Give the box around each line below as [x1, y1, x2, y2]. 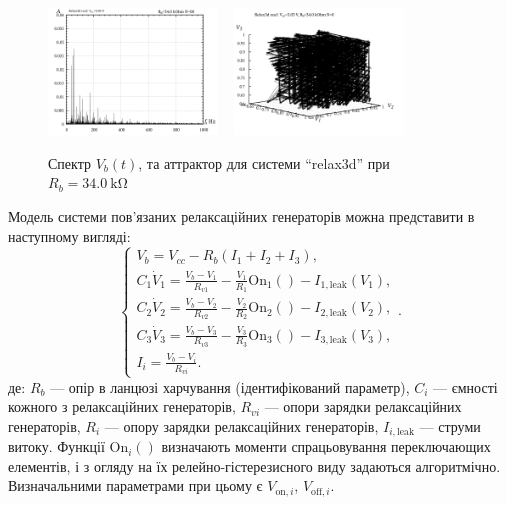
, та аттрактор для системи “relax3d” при [138, 152, 390, 173]
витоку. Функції [8, 436, 105, 457]
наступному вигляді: [8, 225, 131, 246]
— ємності [433, 376, 498, 397]
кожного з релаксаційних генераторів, [8, 396, 236, 417]
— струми [419, 415, 481, 436]
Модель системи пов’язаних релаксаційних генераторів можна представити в [8, 205, 475, 226]
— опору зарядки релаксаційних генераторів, [104, 415, 379, 436]
